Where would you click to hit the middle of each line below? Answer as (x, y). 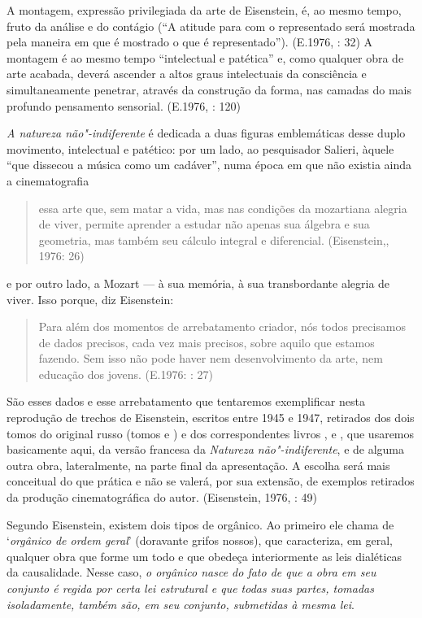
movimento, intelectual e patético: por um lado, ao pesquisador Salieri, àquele (200, 148)
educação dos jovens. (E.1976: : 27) (126, 374)
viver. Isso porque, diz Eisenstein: (90, 299)
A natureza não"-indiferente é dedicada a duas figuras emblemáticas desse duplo (206, 133)
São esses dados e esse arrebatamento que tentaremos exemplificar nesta (186, 401)
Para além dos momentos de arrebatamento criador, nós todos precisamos (222, 326)
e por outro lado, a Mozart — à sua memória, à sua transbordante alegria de (198, 283)
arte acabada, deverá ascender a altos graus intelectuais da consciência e (187, 74)
